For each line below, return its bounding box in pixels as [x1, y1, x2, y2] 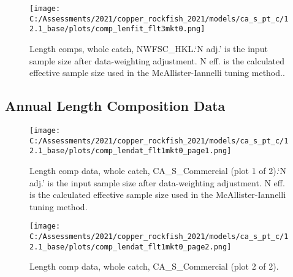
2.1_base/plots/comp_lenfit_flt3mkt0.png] [29, 25, 205, 34]
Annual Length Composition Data [5, 96, 226, 115]
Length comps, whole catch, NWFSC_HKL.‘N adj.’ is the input [29, 42, 268, 55]
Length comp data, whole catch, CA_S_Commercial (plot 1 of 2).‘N [29, 164, 287, 176]
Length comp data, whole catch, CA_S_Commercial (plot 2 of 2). [29, 260, 279, 273]
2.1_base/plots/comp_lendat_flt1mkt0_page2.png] [29, 242, 232, 251]
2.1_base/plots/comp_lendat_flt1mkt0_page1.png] [29, 146, 232, 156]
